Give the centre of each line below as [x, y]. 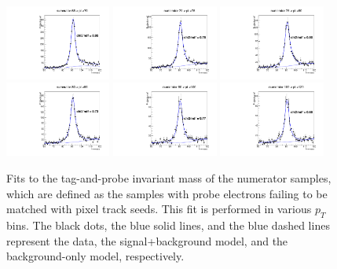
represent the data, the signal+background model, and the [147, 240]
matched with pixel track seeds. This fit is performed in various [159, 209]
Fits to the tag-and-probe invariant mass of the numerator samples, [169, 177]
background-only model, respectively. [95, 256]
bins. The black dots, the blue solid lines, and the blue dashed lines [168, 225]
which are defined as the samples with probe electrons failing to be [167, 193]
